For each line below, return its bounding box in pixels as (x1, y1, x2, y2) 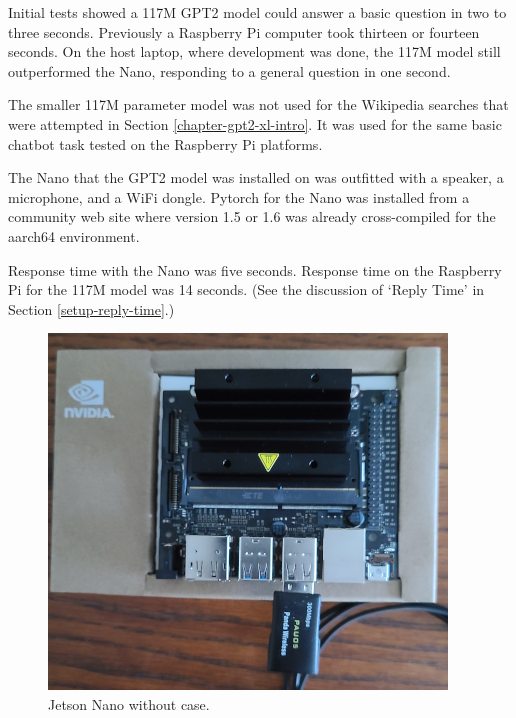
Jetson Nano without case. (48, 693, 210, 714)
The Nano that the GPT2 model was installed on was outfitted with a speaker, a (8, 167, 504, 188)
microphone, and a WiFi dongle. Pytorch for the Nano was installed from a (8, 186, 470, 207)
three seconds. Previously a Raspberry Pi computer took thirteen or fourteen (8, 21, 480, 42)
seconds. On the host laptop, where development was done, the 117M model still (8, 41, 501, 62)
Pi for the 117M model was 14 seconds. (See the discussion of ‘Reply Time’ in (8, 279, 485, 300)
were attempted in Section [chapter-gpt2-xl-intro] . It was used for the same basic (8, 113, 502, 134)
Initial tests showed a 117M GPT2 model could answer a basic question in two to (8, 2, 507, 22)
